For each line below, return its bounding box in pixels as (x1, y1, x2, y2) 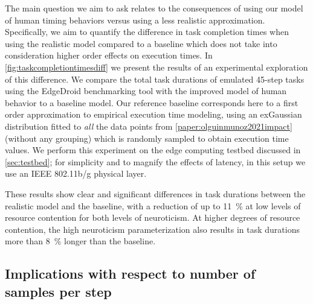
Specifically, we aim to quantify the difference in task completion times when (5, 25, 289, 38)
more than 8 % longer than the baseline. (5, 235, 156, 247)
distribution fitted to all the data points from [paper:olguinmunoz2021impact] (5, 119, 292, 132)
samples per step (5, 282, 112, 300)
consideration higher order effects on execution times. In (5, 49, 213, 62)
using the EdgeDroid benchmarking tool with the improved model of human (5, 84, 287, 97)
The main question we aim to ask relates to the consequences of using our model (5, 2, 303, 14)
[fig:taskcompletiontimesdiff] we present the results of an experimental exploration (5, 60, 308, 73)
